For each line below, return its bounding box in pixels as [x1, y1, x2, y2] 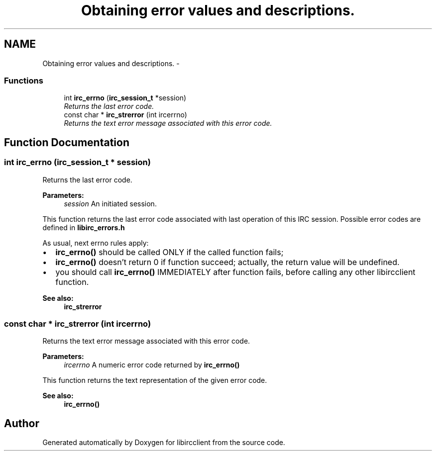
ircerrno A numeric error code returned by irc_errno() [64, 361, 240, 369]
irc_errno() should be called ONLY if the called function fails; [55, 247, 284, 257]
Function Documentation [4, 136, 129, 149]
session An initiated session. [64, 199, 157, 208]
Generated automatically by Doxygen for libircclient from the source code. [42, 438, 285, 447]
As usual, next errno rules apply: [42, 238, 149, 247]
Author [4, 417, 39, 430]
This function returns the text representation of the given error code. [42, 376, 267, 385]
